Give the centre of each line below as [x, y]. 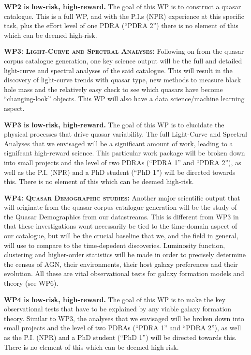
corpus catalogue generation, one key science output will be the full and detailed [123, 60]
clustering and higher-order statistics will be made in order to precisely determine [125, 255]
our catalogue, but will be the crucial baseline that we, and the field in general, [121, 236]
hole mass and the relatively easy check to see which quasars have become [113, 89]
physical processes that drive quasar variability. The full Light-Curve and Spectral [125, 134]
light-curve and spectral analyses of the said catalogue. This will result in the [118, 70]
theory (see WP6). [31, 283]
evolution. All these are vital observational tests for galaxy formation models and [124, 273]
